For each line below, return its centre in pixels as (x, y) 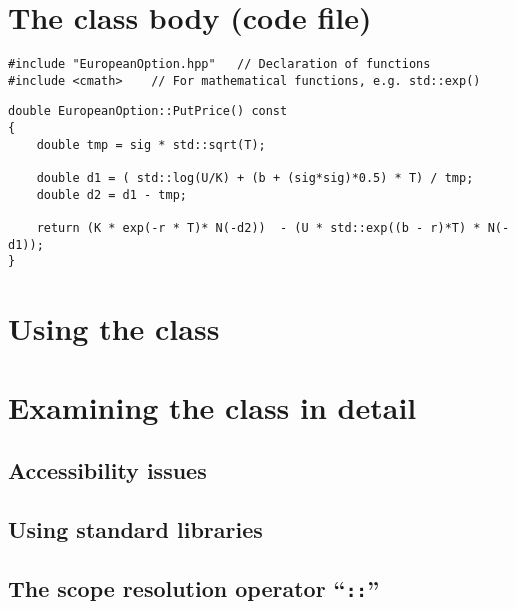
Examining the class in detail (212, 406)
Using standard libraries (135, 528)
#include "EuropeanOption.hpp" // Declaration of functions (219, 64)
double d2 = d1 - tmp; (111, 194)
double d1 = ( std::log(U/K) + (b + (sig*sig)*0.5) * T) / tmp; (255, 178)
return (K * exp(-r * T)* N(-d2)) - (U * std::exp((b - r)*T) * (258, 228)
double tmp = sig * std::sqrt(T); (151, 144)
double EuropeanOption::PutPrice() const (148, 111)
